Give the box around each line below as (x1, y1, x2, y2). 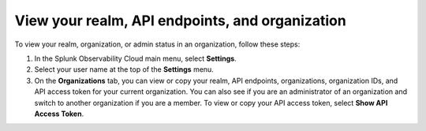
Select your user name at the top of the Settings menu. (34, 65, 215, 74)
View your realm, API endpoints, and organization (14, 12, 346, 29)
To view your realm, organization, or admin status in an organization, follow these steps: (14, 39, 301, 49)
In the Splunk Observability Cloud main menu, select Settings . (34, 54, 237, 63)
